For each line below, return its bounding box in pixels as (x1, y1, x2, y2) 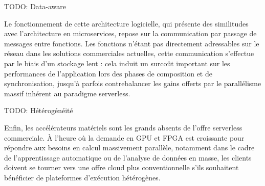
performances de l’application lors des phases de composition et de (4, 68, 212, 78)
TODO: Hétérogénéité (4, 105, 73, 116)
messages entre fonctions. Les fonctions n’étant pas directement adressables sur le (4, 38, 259, 48)
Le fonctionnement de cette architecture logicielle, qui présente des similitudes (4, 18, 249, 29)
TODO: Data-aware (4, 1, 66, 11)
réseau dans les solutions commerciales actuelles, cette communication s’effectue (4, 48, 254, 59)
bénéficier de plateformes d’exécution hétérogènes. (4, 172, 161, 182)
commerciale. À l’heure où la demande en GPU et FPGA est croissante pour (4, 132, 245, 143)
